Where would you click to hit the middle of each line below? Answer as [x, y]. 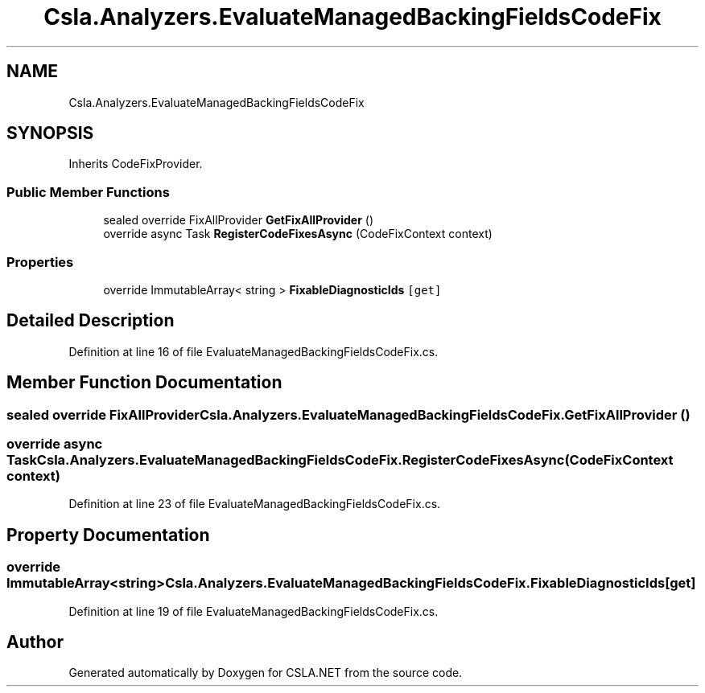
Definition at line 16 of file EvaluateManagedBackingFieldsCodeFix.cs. [254, 351]
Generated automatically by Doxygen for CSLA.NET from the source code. [266, 673]
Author [35, 642]
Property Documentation [108, 535]
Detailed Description [91, 321]
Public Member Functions [88, 192]
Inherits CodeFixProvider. [136, 164]
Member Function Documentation [144, 383]
